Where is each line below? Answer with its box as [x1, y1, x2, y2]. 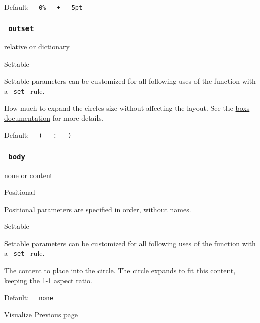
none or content [4, 169, 53, 180]
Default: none [4, 292, 53, 303]
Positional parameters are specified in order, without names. [4, 203, 191, 214]
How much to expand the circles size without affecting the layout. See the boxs [4, 102, 250, 113]
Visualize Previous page [4, 309, 78, 319]
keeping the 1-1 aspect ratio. [4, 275, 92, 285]
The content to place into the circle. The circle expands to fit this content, [4, 265, 236, 276]
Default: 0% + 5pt [4, 2, 83, 12]
